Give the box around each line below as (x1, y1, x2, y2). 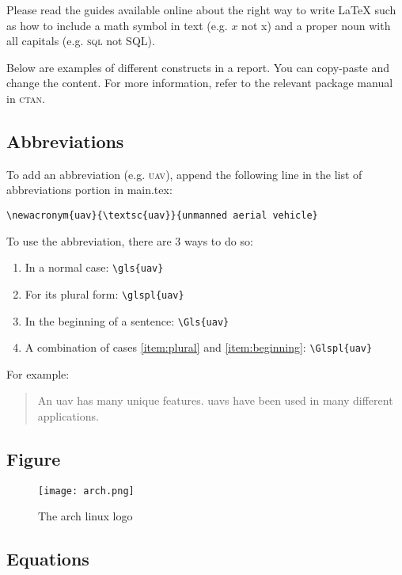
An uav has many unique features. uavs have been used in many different (37, 392, 393, 409)
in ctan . (6, 89, 45, 106)
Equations (6, 546, 89, 571)
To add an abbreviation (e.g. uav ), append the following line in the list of (6, 166, 362, 182)
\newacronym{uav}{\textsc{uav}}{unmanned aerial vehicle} (6, 209, 318, 221)
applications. (37, 408, 99, 425)
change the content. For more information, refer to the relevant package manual (6, 74, 393, 91)
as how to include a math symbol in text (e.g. (6, 17, 228, 33)
